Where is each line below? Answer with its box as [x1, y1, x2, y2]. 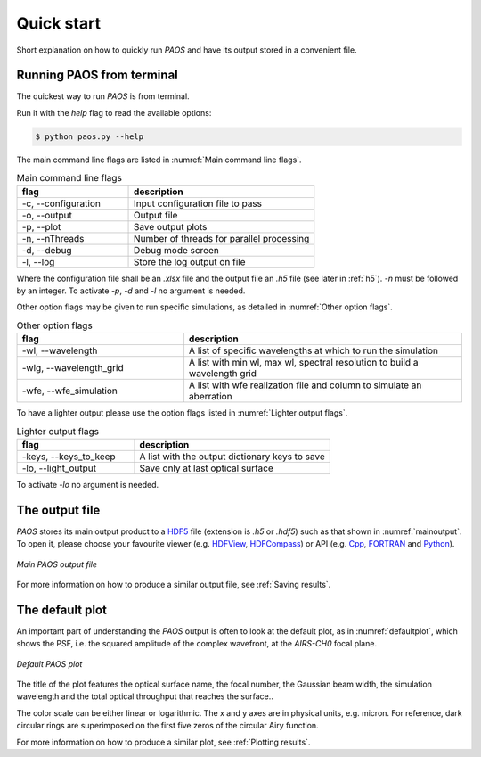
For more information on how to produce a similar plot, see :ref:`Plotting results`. [16, 736, 311, 747]
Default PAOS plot [16, 658, 83, 669]
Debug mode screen [134, 243, 220, 256]
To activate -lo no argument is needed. [16, 479, 159, 490]
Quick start [16, 13, 102, 33]
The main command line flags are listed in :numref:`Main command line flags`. [16, 154, 302, 165]
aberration [188, 391, 232, 403]
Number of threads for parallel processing [134, 232, 310, 244]
